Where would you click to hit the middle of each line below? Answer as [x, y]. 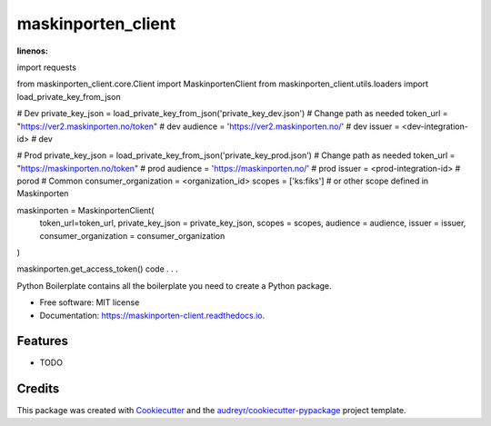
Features [42, 341]
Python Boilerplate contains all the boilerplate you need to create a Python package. [174, 285]
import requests [47, 67]
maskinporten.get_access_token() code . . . [97, 269]
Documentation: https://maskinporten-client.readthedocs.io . [152, 315]
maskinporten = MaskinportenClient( [85, 210]
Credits [38, 389]
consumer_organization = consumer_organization [132, 235]
